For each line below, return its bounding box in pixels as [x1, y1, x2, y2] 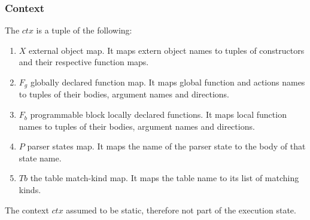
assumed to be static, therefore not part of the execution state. [66, 203, 296, 216]
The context [5, 203, 49, 216]
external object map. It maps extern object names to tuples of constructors [29, 44, 305, 56]
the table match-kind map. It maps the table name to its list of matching [30, 172, 299, 184]
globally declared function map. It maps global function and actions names [30, 76, 305, 88]
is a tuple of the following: [36, 24, 132, 36]
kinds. [19, 184, 41, 196]
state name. [19, 151, 62, 164]
